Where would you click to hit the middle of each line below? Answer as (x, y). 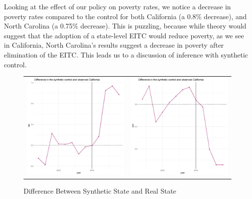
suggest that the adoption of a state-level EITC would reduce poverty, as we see (124, 35)
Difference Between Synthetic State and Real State (100, 191)
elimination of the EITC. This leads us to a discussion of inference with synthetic (126, 54)
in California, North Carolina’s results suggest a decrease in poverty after (114, 45)
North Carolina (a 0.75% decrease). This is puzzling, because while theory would (125, 26)
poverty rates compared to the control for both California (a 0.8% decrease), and (126, 16)
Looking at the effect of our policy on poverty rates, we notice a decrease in (117, 6)
